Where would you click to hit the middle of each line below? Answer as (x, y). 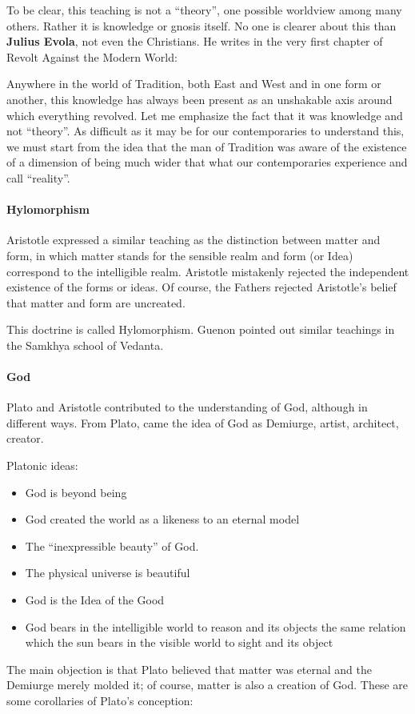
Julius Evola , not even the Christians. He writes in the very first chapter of (195, 41)
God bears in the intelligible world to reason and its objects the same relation (215, 626)
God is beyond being (76, 492)
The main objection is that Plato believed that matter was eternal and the (189, 669)
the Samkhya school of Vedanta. (85, 345)
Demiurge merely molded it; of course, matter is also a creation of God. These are (207, 685)
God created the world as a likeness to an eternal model (162, 519)
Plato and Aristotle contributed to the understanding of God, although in (187, 407)
